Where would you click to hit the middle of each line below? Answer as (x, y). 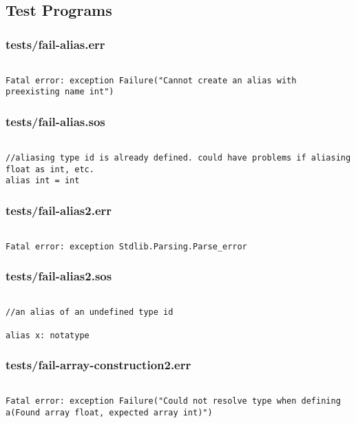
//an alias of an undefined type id (90, 312)
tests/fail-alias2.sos (59, 276)
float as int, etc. (50, 169)
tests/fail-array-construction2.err (98, 365)
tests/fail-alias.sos (55, 121)
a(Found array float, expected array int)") (109, 412)
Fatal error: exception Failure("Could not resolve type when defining (173, 401)
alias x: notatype (48, 335)
